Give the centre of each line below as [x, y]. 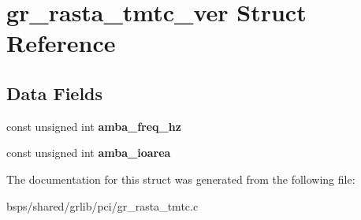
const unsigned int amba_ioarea [89, 153]
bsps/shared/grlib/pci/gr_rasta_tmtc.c [102, 205]
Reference [61, 43]
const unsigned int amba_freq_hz [94, 126]
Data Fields [55, 93]
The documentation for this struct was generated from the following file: [181, 179]
